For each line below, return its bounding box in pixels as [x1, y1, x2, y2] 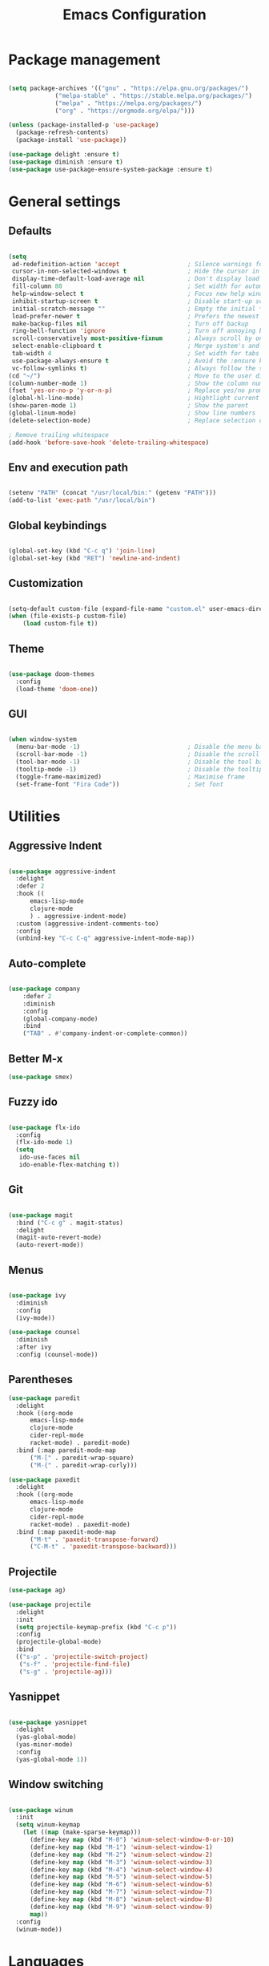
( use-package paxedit [8, 1475, 81, 1484]
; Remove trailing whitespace [8, 431, 110, 439]
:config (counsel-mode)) [15, 1351, 98, 1359]
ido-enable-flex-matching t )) [18, 1161, 120, 1169]
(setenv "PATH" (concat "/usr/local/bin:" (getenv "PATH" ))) [8, 489, 217, 497]
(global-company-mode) [22, 1014, 98, 1023]
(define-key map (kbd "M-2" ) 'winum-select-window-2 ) [29, 1851, 214, 1859]
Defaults [8, 225, 52, 238]
